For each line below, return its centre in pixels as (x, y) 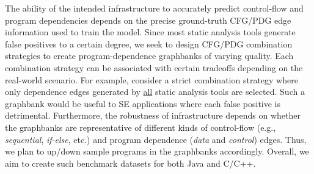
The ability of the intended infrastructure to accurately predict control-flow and (154, 8)
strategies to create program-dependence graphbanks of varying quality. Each (149, 56)
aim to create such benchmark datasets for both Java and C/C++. (130, 163)
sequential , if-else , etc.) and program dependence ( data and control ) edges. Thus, (156, 139)
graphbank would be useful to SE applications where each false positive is (143, 103)
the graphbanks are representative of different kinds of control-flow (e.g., (141, 127)
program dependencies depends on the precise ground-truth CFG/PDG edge (148, 20)
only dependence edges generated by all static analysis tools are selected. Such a (155, 92)
